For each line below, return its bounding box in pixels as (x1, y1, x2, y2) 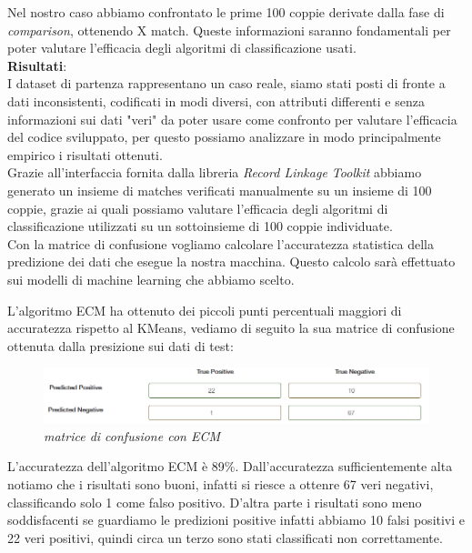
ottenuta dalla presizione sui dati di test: (7, 336, 234, 355)
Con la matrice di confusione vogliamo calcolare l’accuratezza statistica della (7, 234, 434, 253)
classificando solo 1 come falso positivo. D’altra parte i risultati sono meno (7, 492, 422, 511)
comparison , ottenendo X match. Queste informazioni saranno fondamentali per (7, 20, 451, 39)
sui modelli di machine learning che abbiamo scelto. (7, 269, 295, 288)
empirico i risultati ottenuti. (7, 145, 163, 164)
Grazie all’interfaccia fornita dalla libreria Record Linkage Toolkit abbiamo (7, 163, 422, 182)
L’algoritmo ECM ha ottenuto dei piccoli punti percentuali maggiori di (7, 300, 402, 319)
